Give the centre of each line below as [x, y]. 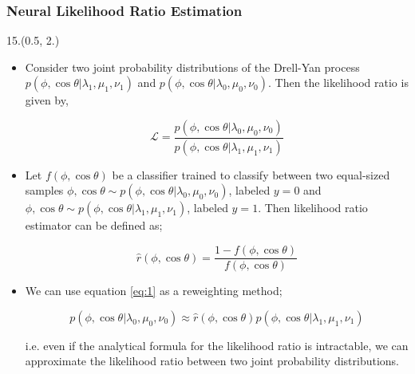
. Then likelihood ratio [313, 208]
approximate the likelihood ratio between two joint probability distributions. [212, 361]
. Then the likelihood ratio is [338, 83]
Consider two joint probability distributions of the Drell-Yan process [192, 67]
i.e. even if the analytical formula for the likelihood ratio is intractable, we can [217, 345]
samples [44, 190]
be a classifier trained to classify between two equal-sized [251, 174]
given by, [47, 100]
